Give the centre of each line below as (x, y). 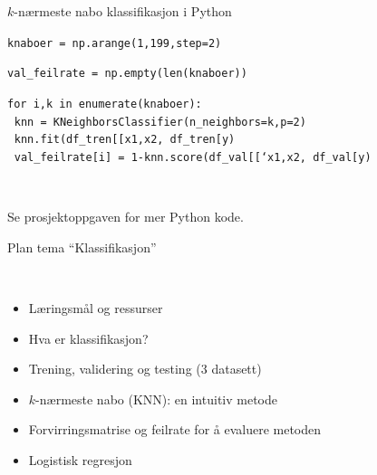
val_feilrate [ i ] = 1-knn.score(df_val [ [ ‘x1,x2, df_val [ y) (193, 157)
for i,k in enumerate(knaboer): (105, 104)
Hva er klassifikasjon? (88, 338)
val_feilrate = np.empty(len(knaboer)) (127, 74)
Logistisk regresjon (80, 459)
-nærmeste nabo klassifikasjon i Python (123, 11)
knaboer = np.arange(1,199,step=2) (115, 43)
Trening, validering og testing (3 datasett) (145, 369)
